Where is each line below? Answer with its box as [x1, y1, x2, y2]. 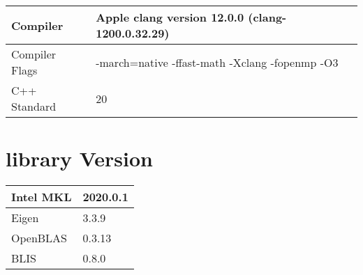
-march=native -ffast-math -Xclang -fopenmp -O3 [96, 54, 339, 70]
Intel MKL [11, 189, 72, 205]
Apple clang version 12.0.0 [96, 9, 244, 25]
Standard [11, 98, 57, 114]
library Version [6, 144, 153, 173]
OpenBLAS [11, 230, 68, 246]
